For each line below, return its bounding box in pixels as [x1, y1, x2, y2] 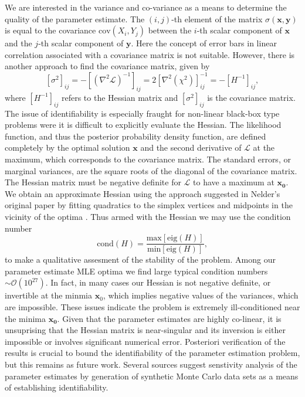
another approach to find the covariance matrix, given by [5, 60, 210, 72]
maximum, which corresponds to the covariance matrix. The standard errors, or [5, 152, 291, 165]
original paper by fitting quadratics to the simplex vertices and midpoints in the [5, 199, 293, 211]
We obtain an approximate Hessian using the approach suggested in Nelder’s [5, 187, 280, 199]
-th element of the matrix [171, 12, 263, 25]
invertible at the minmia [5, 289, 92, 301]
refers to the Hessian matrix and [61, 91, 178, 103]
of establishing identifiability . [5, 381, 109, 393]
